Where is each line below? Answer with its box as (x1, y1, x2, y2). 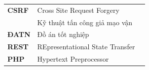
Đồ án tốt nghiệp (37, 29, 89, 39)
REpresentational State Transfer (37, 41, 135, 52)
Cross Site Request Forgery (37, 4, 119, 15)
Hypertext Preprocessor (37, 54, 109, 64)
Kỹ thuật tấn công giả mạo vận (37, 17, 133, 27)
